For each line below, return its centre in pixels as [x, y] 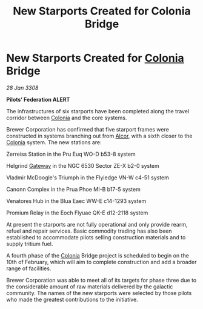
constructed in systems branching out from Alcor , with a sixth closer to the [99, 136]
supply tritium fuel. [30, 244]
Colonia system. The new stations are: [54, 142]
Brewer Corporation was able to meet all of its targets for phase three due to [101, 280]
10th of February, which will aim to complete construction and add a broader [101, 262]
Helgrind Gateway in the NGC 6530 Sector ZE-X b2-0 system [83, 165]
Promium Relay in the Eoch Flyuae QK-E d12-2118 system [77, 213]
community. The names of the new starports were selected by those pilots [99, 293]
